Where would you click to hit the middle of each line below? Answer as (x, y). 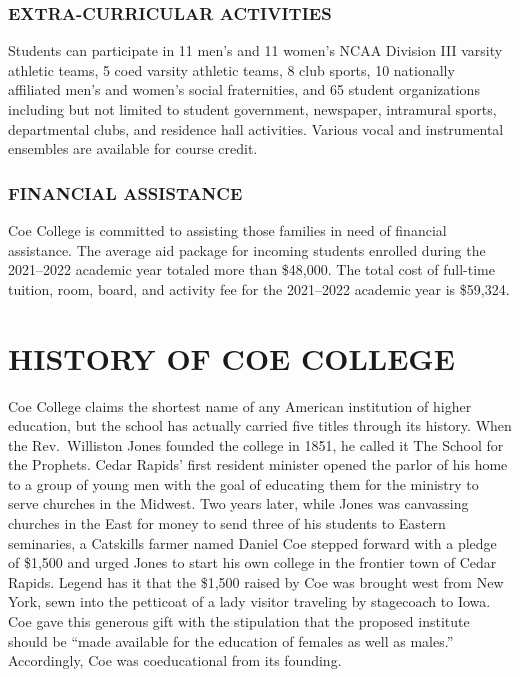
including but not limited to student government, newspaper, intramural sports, (252, 109)
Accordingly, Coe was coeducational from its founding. (175, 660)
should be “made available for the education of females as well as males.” (231, 640)
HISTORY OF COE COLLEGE (231, 357)
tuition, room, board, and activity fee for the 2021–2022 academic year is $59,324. (259, 288)
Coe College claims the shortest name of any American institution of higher (240, 405)
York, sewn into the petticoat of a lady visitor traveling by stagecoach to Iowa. (249, 601)
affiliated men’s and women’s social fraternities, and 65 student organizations (244, 89)
